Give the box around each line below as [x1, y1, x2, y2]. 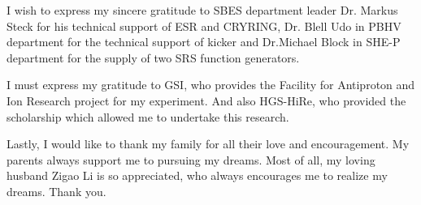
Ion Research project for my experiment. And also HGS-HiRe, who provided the [7, 92, 406, 109]
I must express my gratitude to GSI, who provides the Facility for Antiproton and [7, 76, 415, 93]
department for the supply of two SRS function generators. [7, 49, 300, 66]
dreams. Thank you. [7, 182, 106, 199]
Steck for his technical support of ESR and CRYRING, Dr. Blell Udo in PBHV [7, 17, 401, 34]
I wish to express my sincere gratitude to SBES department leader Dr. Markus [7, 2, 398, 18]
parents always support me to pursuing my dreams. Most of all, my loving [7, 151, 375, 168]
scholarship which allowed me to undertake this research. [7, 108, 289, 125]
